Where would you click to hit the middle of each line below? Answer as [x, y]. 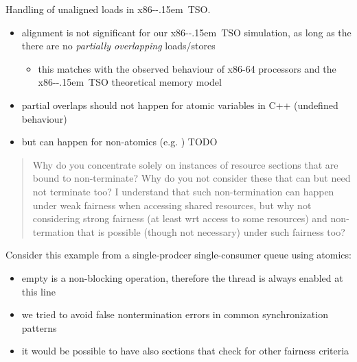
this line [38, 291]
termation [53, 231]
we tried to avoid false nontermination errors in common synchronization [175, 314]
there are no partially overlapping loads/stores [118, 46]
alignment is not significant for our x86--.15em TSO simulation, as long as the [186, 32]
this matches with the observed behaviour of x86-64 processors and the [187, 68]
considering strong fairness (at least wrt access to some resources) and [180, 218]
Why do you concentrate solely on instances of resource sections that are [185, 164]
